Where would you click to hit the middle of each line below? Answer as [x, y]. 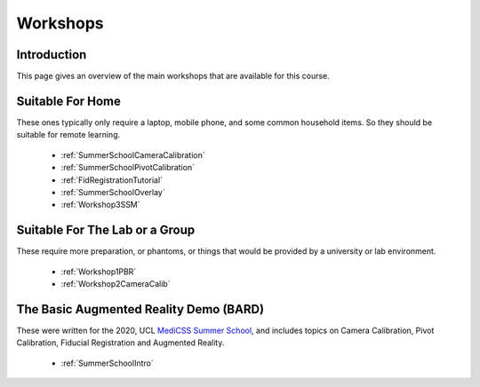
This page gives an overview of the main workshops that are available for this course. [173, 76]
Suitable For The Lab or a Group [106, 230]
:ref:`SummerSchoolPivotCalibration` [128, 168]
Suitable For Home [69, 101]
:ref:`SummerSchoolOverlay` [113, 192]
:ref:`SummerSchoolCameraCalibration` [133, 154]
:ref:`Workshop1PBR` [99, 272]
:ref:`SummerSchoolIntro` [108, 363]
